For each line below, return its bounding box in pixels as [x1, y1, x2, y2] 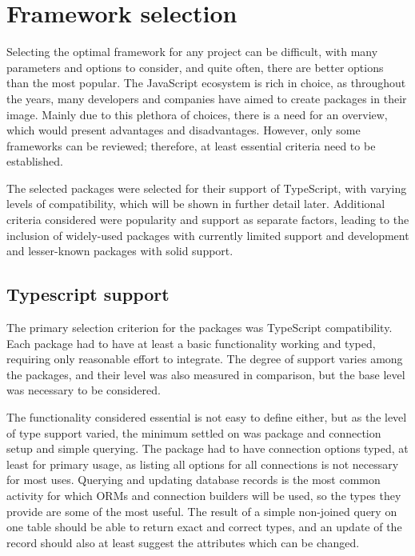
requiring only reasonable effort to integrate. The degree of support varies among [6, 350, 403, 367]
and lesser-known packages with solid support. [6, 242, 233, 259]
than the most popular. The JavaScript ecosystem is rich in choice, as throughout [6, 74, 406, 91]
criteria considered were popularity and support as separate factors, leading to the [6, 211, 409, 228]
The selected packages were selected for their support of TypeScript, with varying [6, 179, 407, 196]
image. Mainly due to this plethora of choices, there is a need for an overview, [6, 106, 388, 122]
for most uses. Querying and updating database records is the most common [6, 471, 381, 488]
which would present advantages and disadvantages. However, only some [6, 122, 361, 138]
